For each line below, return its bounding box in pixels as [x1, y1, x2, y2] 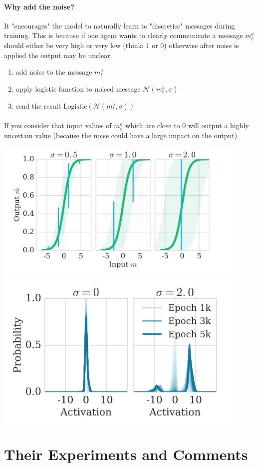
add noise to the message [15, 67, 92, 77]
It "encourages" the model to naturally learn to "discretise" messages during [4, 20, 235, 31]
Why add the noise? [4, 1, 74, 12]
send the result [15, 100, 61, 111]
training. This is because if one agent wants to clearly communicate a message [4, 30, 243, 41]
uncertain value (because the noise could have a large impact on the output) [4, 130, 238, 140]
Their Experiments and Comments [4, 443, 248, 464]
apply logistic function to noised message [15, 83, 141, 94]
